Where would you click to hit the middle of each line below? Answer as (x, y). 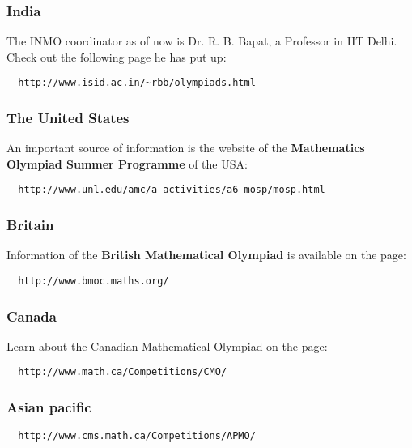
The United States (68, 117)
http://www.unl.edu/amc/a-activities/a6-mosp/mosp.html (172, 190)
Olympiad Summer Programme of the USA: (127, 163)
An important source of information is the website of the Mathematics (186, 148)
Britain (30, 225)
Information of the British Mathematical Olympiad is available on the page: (206, 255)
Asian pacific (49, 406)
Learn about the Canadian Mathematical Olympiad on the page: (167, 346)
